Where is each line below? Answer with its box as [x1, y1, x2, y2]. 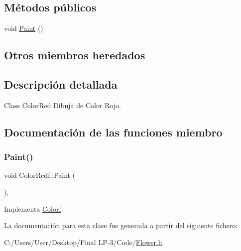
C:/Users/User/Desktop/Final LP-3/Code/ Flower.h [4, 237, 162, 247]
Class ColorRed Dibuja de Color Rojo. [4, 100, 121, 110]
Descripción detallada [4, 76, 118, 92]
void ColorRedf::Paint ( [4, 170, 76, 180]
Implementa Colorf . [4, 203, 63, 214]
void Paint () [4, 23, 43, 33]
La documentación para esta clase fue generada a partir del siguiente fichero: [4, 220, 238, 231]
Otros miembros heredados [4, 47, 145, 63]
